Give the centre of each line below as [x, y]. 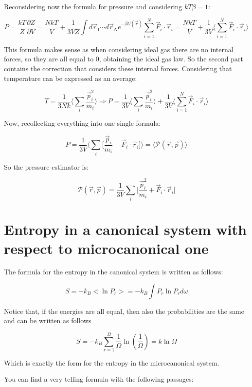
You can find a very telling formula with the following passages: [99, 379]
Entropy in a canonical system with [125, 229]
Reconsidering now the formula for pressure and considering [93, 6]
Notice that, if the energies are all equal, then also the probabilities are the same [124, 311]
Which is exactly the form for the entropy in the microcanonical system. [112, 362]
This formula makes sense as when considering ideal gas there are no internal [119, 49]
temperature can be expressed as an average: [71, 78]
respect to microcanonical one [106, 248]
